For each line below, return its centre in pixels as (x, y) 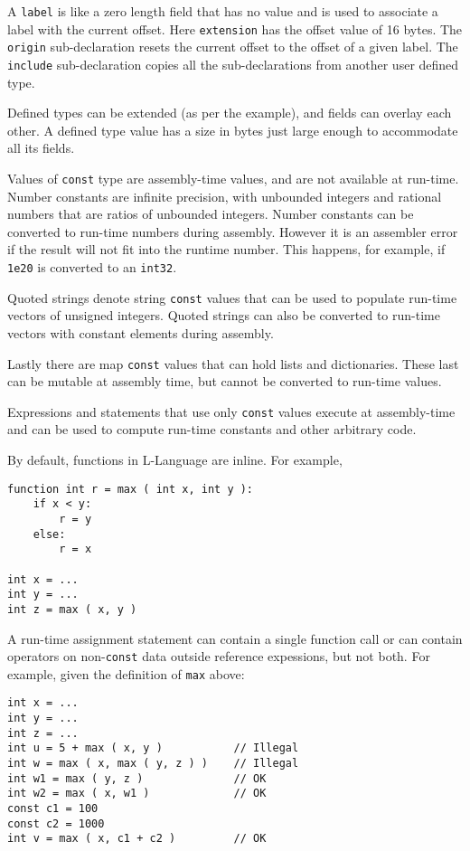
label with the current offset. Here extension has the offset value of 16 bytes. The (235, 28)
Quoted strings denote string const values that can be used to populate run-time (232, 297)
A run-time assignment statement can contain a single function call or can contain (235, 638)
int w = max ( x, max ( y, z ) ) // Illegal (153, 764)
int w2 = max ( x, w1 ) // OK (137, 794)
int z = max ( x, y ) (72, 609)
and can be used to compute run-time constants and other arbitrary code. (212, 429)
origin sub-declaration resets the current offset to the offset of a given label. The (233, 47)
